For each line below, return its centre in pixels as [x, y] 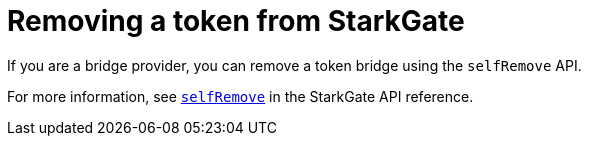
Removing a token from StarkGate [236, 21]
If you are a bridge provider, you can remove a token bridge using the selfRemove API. [294, 65]
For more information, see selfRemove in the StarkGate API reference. [240, 96]
